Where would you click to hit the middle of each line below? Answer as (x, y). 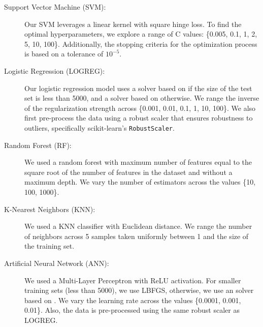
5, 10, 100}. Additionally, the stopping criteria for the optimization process (141, 43)
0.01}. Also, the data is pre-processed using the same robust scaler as (132, 310)
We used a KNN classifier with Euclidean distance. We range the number (138, 226)
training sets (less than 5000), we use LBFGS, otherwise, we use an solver (139, 290)
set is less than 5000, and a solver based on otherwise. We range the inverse (142, 98)
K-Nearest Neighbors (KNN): (50, 209)
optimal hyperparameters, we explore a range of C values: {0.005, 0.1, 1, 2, (141, 34)
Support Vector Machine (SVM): (55, 7)
